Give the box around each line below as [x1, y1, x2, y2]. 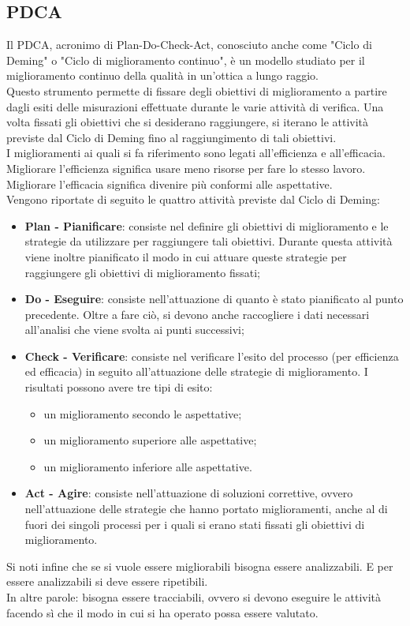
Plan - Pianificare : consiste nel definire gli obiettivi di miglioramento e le [24, 217, 389, 234]
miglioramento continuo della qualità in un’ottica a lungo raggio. [6, 67, 319, 84]
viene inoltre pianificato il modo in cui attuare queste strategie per [24, 248, 347, 264]
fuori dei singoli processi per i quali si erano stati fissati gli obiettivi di [24, 515, 365, 532]
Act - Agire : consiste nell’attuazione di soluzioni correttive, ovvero [24, 485, 353, 501]
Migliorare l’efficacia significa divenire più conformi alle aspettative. [6, 175, 333, 192]
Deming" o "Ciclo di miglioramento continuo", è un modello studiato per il [6, 51, 365, 68]
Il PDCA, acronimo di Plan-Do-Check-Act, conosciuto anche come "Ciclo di [6, 36, 372, 53]
